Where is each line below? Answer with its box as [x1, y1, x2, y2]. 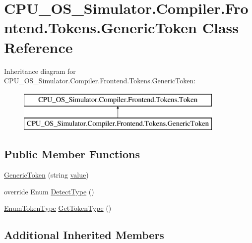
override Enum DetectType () [4, 186, 94, 196]
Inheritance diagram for [4, 65, 76, 76]
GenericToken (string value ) [4, 170, 89, 180]
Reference [4, 37, 73, 57]
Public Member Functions [4, 146, 140, 162]
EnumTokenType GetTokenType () [4, 203, 112, 213]
